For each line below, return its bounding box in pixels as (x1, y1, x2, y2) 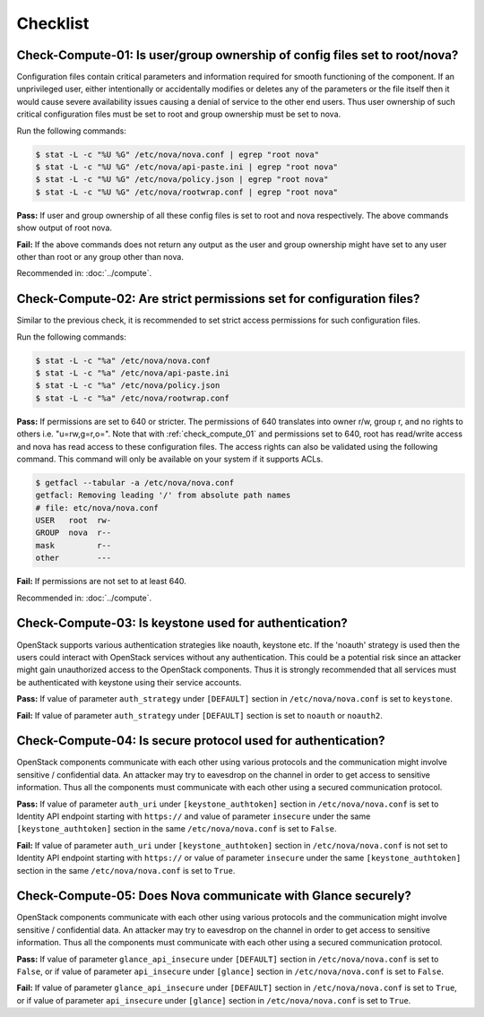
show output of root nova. (16, 222, 112, 233)
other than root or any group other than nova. (16, 251, 184, 262)
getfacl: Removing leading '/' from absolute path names (35, 490, 291, 501)
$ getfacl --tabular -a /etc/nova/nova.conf (35, 478, 235, 487)
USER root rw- (35, 515, 112, 526)
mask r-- (35, 540, 112, 550)
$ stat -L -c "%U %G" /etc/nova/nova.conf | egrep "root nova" (35, 149, 320, 159)
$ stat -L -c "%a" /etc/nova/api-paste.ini (35, 368, 230, 378)
